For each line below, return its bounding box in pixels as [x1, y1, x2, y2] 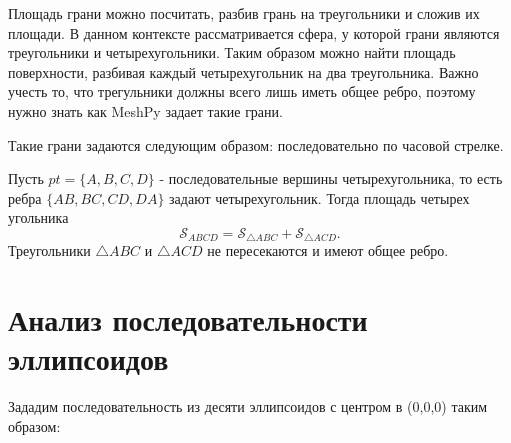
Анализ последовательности [8, 299, 368, 340]
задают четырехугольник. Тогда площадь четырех [169, 187, 470, 208]
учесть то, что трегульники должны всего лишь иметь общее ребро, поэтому [8, 81, 476, 102]
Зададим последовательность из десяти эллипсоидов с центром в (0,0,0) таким [8, 396, 488, 417]
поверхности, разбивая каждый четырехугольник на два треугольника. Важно [8, 61, 479, 82]
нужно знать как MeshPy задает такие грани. [8, 100, 283, 121]
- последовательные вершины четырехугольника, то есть [159, 168, 503, 189]
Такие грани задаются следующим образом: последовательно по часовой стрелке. [8, 134, 504, 155]
